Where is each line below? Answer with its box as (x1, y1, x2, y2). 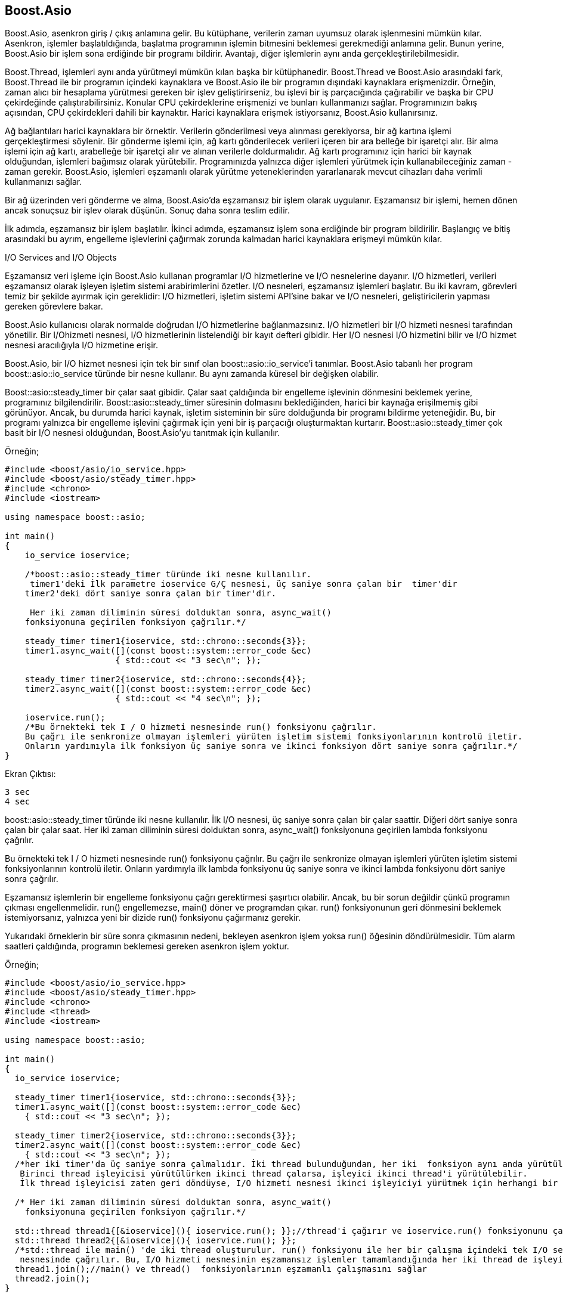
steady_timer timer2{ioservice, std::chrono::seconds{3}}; (14, 1131, 296, 1141)
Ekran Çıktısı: (5, 769, 56, 779)
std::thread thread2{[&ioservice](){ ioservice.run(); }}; (14, 1236, 296, 1246)
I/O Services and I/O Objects (5, 252, 117, 263)
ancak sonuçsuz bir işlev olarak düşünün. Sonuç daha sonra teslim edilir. (5, 205, 290, 216)
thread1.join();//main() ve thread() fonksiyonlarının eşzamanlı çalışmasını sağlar (14, 1264, 428, 1274)
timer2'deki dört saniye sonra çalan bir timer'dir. (24, 589, 277, 599)
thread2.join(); (14, 1274, 91, 1284)
